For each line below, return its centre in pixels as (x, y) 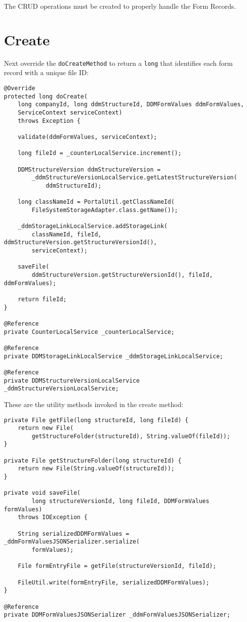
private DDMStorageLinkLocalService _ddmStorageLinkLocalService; (114, 356)
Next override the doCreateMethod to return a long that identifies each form (118, 63)
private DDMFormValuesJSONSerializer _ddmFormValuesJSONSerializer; (117, 615)
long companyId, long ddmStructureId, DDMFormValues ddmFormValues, (131, 105)
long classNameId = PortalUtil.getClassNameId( (96, 202)
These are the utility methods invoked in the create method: (94, 404)
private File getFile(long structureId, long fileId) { (96, 420)
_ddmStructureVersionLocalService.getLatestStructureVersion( (134, 178)
